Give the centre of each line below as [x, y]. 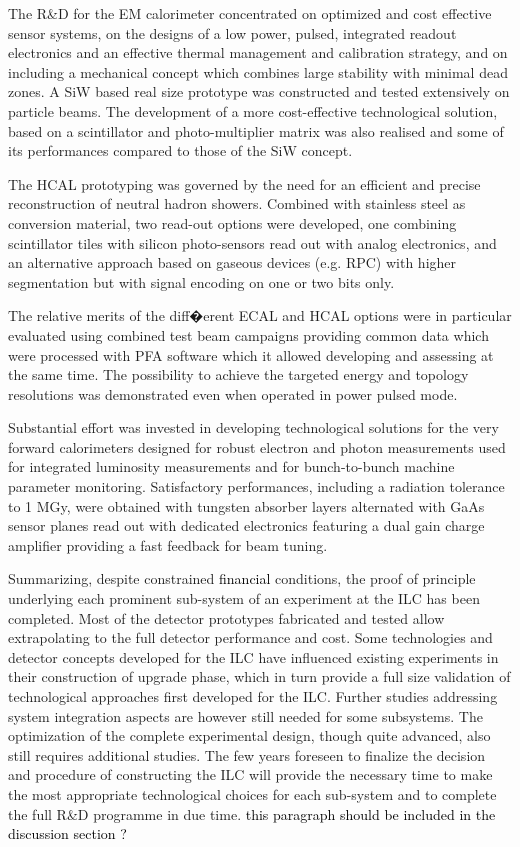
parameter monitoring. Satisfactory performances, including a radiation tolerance [256, 486]
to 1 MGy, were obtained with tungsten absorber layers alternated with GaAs [246, 505]
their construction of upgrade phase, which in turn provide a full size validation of [259, 676]
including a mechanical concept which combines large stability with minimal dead [258, 71]
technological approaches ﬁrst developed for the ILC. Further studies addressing [253, 696]
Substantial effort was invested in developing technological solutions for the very [253, 427]
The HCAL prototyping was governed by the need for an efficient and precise [244, 183]
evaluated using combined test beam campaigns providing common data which [248, 334]
